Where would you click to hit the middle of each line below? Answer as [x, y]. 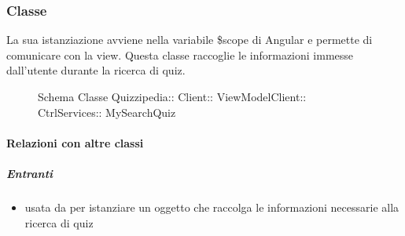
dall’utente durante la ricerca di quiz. [96, 70]
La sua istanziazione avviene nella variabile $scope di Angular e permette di [190, 40]
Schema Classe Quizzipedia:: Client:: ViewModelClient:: [172, 96]
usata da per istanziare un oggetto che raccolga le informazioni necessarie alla [212, 207]
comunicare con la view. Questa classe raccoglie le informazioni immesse [180, 54]
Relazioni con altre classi [75, 142]
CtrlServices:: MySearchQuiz [107, 112]
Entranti [30, 173]
